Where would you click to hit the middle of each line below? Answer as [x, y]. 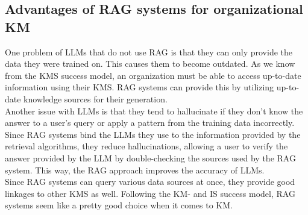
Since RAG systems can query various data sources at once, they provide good [150, 182]
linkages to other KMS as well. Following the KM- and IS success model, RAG [150, 193]
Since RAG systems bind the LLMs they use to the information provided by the [153, 134]
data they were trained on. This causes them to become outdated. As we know [150, 64]
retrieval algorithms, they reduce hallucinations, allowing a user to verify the [146, 146]
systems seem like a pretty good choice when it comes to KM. [119, 205]
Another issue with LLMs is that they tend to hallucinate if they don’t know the [154, 111]
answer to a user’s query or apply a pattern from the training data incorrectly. [150, 123]
